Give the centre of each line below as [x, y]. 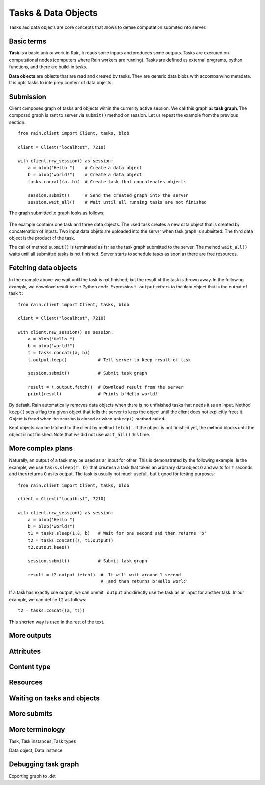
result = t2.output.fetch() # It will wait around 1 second [104, 575]
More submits [31, 714]
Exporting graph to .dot [33, 776]
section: [17, 122]
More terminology [37, 729]
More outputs [30, 636]
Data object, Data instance [36, 750]
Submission [28, 96]
